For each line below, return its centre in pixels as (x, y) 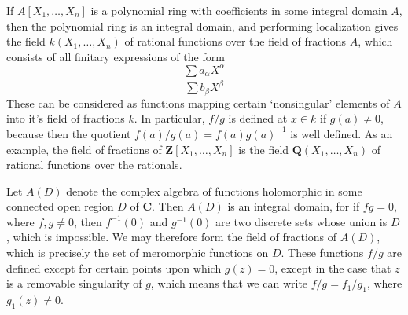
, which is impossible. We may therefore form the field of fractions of (172, 237)
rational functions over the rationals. (94, 165)
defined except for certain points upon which (114, 267)
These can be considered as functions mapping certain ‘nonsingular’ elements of (198, 103)
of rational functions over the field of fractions (235, 41)
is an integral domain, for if (294, 206)
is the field (264, 149)
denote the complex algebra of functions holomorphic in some (214, 190)
